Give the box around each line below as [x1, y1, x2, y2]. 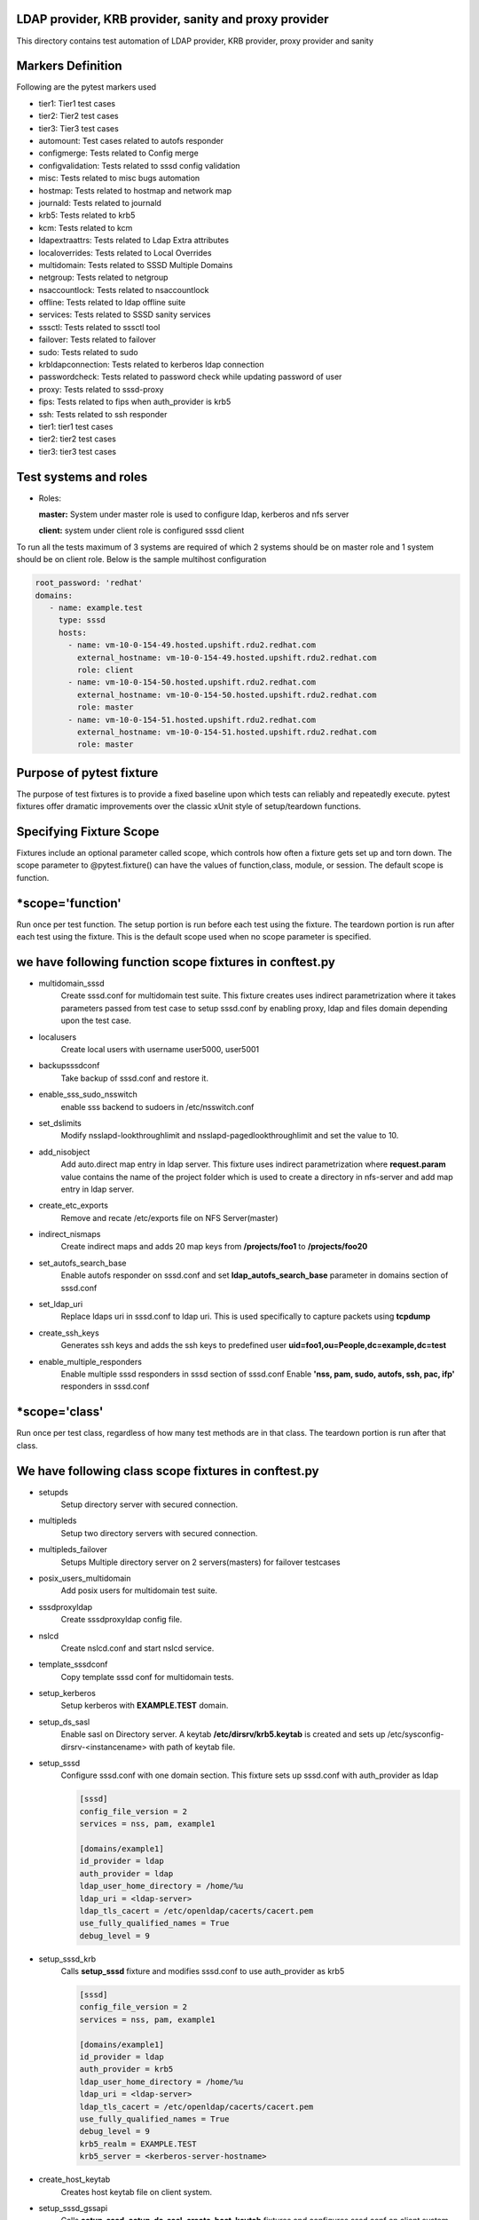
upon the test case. [60, 1015, 132, 1026]
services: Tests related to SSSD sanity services [38, 309, 211, 320]
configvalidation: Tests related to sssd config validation [38, 160, 240, 170]
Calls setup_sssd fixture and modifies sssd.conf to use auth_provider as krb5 [60, 1966, 345, 1977]
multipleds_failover [38, 1544, 108, 1555]
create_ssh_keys [38, 1328, 99, 1338]
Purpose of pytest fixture [16, 765, 159, 781]
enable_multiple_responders [38, 1356, 142, 1367]
